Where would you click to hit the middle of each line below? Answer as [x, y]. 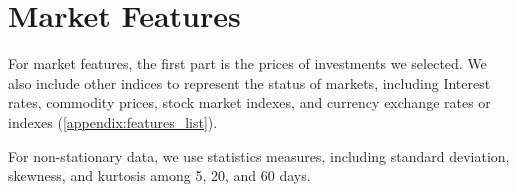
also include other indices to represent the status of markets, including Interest [249, 82]
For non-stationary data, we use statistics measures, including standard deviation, [259, 155]
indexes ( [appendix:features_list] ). [113, 121]
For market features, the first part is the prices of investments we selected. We [247, 63]
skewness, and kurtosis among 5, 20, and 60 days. [159, 175]
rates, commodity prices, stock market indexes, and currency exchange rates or [249, 102]
